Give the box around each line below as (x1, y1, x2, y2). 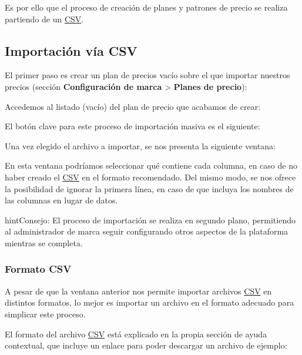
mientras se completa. (5, 236, 83, 249)
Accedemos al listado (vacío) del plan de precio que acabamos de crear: (5, 100, 261, 112)
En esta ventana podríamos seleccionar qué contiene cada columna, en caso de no (5, 159, 297, 172)
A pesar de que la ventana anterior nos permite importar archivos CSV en (5, 284, 272, 297)
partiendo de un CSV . (5, 12, 84, 25)
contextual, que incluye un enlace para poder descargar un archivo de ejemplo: (5, 339, 287, 351)
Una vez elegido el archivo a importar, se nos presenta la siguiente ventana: (5, 139, 276, 152)
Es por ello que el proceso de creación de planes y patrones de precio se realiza (5, 1, 288, 13)
